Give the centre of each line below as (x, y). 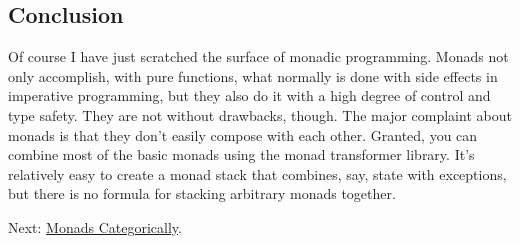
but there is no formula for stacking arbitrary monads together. (202, 193)
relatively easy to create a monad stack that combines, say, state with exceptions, (257, 173)
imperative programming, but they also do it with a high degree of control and (249, 95)
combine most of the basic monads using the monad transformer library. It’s (241, 154)
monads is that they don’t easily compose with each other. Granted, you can (243, 134)
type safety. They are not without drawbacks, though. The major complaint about (260, 114)
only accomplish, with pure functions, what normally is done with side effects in (253, 75)
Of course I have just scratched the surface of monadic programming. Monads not (258, 56)
